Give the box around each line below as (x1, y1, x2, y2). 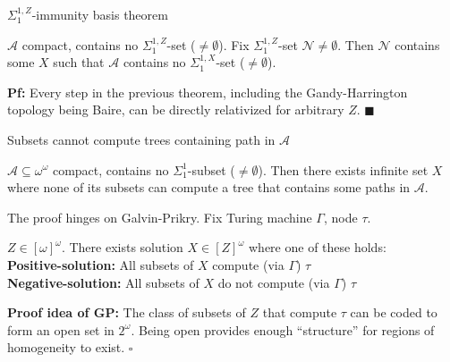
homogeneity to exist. (7, 338, 125, 357)
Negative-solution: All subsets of (7, 273, 200, 291)
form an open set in (7, 320, 115, 339)
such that (53, 53, 105, 72)
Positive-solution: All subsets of (7, 255, 194, 274)
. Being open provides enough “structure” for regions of (131, 320, 435, 339)
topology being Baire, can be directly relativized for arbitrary (7, 100, 344, 119)
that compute (262, 303, 337, 322)
